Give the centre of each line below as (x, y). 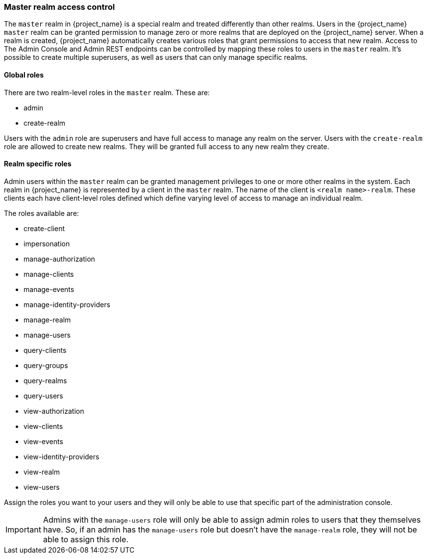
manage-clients (49, 274)
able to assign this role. (86, 539)
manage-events (49, 289)
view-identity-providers (62, 456)
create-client (44, 228)
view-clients (43, 426)
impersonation (47, 243)
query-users (43, 396)
